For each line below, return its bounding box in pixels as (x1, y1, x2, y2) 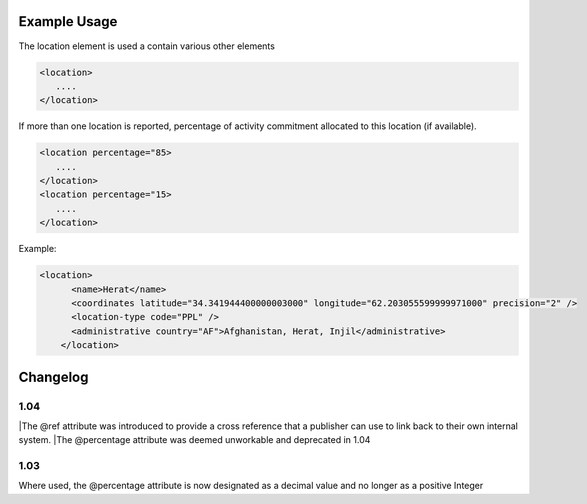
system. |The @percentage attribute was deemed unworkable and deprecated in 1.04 (18, 434, 371, 446)
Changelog (18, 368, 89, 385)
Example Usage (18, 13, 118, 30)
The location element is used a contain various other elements (18, 40, 275, 52)
